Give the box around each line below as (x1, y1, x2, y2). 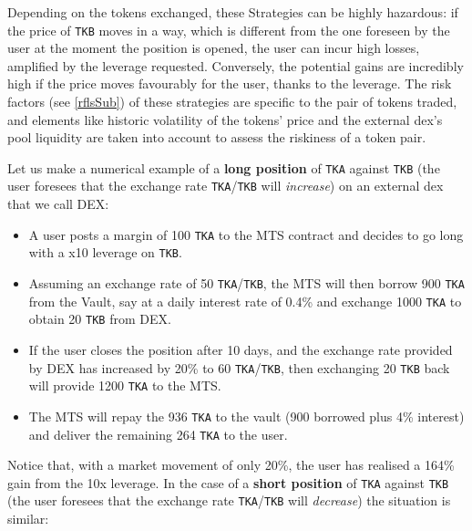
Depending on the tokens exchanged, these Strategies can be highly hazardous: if (7, 3, 458, 21)
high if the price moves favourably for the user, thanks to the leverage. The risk (7, 74, 452, 93)
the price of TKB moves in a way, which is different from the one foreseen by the (7, 20, 450, 39)
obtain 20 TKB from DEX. (28, 309, 171, 328)
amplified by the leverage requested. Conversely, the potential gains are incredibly (7, 56, 464, 75)
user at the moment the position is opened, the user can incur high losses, (7, 38, 420, 57)
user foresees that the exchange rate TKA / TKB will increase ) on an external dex (7, 176, 444, 195)
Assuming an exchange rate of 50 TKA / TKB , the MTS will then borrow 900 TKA (28, 274, 465, 293)
